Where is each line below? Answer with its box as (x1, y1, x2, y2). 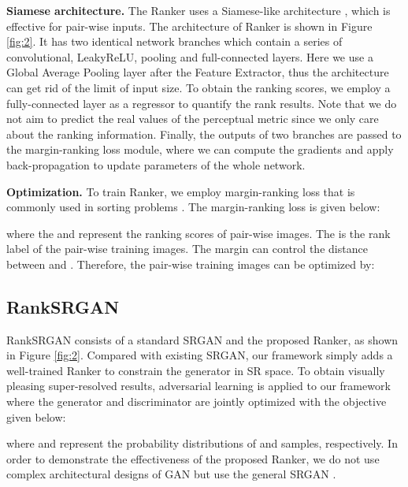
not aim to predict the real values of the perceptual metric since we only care (6, 110, 379, 127)
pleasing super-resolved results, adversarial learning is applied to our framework (6, 377, 391, 394)
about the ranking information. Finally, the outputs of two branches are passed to (6, 125, 402, 142)
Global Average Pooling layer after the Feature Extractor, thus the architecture (6, 64, 389, 80)
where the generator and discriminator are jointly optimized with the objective (6, 393, 387, 410)
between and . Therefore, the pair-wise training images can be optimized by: (6, 255, 375, 272)
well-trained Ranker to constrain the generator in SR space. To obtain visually (6, 362, 385, 378)
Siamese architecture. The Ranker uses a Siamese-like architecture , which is (6, 2, 391, 18)
